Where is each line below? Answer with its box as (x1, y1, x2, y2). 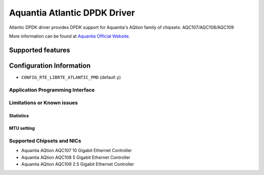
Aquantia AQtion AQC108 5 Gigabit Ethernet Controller (21, 154, 131, 160)
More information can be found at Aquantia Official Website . (9, 33, 130, 39)
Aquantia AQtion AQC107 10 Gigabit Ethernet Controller (21, 148, 132, 154)
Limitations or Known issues (9, 99, 78, 106)
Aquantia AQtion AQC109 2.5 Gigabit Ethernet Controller (21, 161, 134, 167)
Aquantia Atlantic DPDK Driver (9, 7, 135, 18)
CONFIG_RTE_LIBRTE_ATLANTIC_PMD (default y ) (21, 74, 121, 80)
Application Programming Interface (9, 86, 95, 93)
